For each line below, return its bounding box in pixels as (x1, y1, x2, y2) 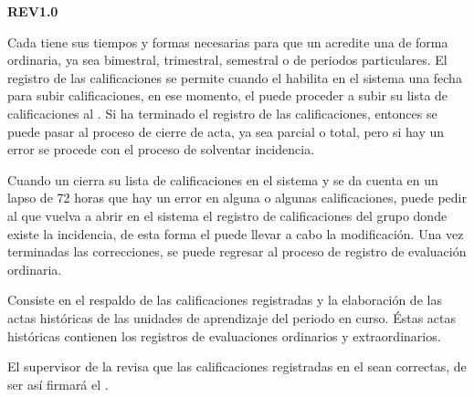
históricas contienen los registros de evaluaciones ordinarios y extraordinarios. (7, 326, 441, 345)
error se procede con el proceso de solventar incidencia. (7, 140, 315, 159)
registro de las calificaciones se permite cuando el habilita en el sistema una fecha (7, 68, 462, 87)
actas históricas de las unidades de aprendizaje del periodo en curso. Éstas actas (7, 308, 457, 327)
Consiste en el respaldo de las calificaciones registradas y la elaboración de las (7, 290, 442, 309)
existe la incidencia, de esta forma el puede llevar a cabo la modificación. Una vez (7, 224, 464, 243)
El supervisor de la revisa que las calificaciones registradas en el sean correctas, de (7, 357, 467, 376)
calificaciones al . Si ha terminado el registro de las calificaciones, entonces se (7, 103, 437, 122)
